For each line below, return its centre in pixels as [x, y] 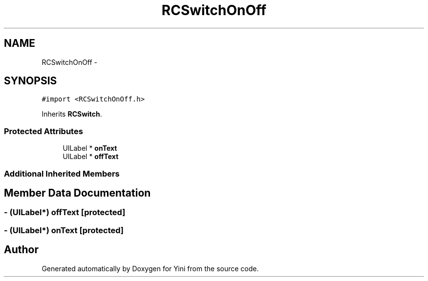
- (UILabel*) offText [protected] [65, 212]
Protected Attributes [43, 131]
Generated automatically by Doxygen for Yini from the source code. [150, 268]
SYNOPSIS [31, 81]
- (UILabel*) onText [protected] [64, 230]
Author [21, 250]
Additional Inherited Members [62, 173]
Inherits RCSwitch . [72, 114]
